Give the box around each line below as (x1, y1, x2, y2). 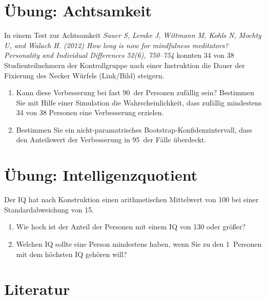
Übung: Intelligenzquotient (4, 164, 198, 185)
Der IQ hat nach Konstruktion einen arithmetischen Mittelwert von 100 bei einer (4, 194, 259, 205)
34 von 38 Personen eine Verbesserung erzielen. (16, 107, 164, 118)
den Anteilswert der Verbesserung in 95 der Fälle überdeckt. (16, 134, 207, 145)
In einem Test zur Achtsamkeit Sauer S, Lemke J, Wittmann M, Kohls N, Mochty (4, 30, 261, 40)
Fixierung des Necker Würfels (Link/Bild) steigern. (4, 70, 165, 80)
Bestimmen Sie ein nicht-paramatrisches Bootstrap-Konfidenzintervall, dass (16, 124, 253, 135)
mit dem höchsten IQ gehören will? (16, 248, 127, 259)
